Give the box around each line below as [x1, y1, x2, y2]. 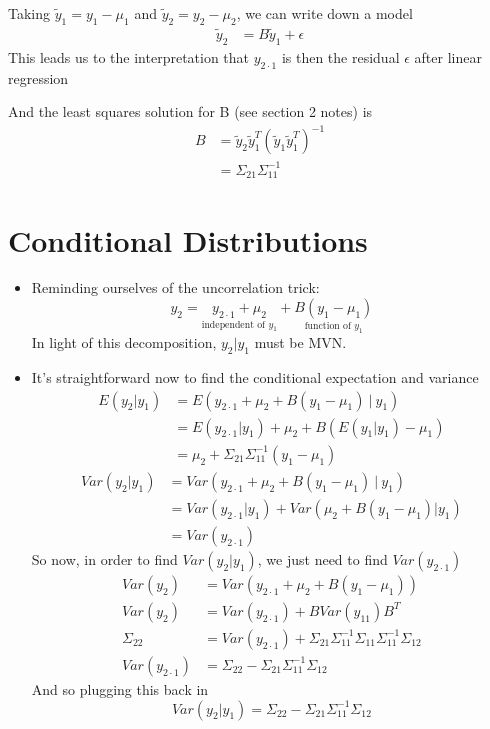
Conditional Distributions [8, 219, 368, 260]
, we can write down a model [236, 3, 413, 23]
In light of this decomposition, [31, 332, 217, 353]
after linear [414, 46, 482, 67]
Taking [8, 3, 51, 23]
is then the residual [281, 46, 400, 67]
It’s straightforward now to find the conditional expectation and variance [31, 367, 479, 388]
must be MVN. [254, 332, 347, 353]
